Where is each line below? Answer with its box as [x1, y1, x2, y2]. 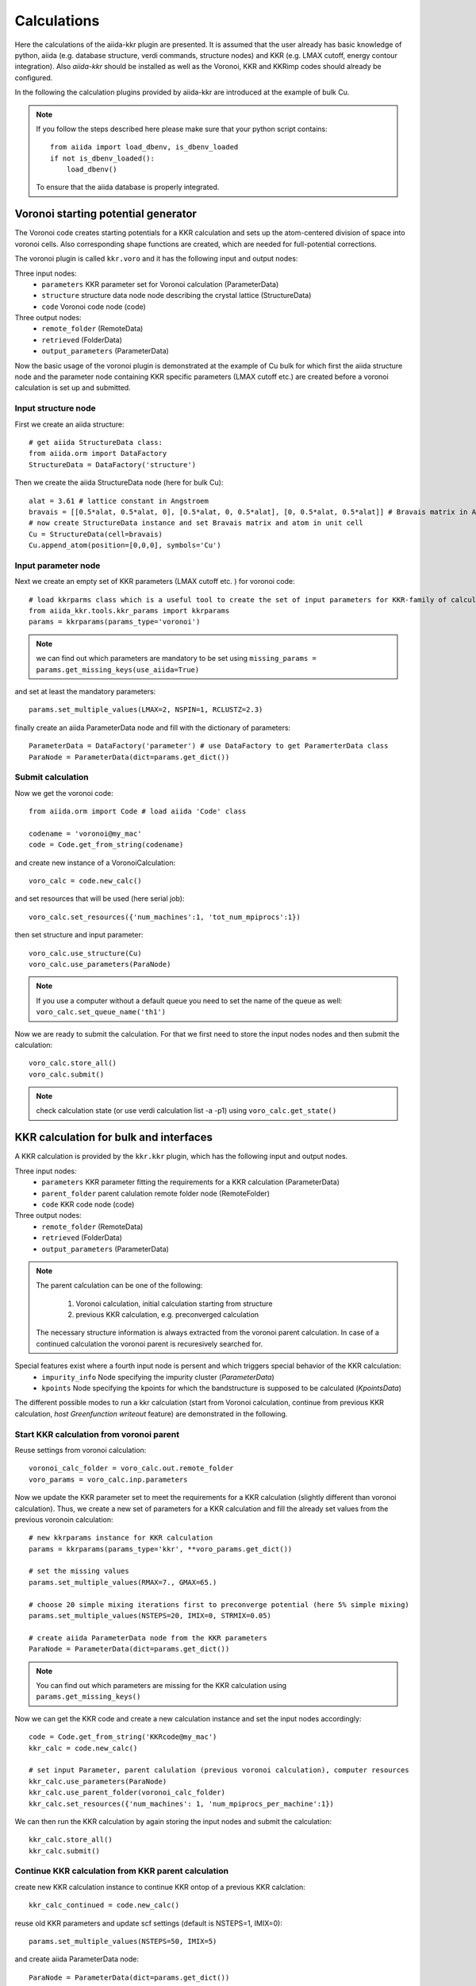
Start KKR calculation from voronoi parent [14, 1428, 180, 1439]
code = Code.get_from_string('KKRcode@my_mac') [29, 1733, 217, 1741]
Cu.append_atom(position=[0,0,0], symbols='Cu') [29, 541, 221, 550]
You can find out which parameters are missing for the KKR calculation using [36, 1680, 287, 1690]
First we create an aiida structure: [14, 419, 125, 429]
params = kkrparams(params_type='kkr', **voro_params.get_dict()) [29, 1544, 293, 1553]
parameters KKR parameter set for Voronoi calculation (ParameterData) [41, 279, 279, 289]
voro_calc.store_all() [29, 1059, 117, 1068]
